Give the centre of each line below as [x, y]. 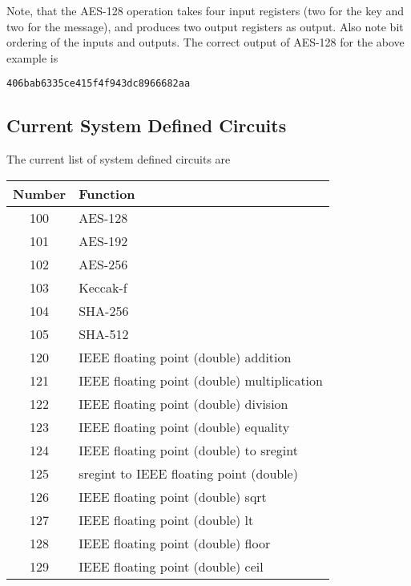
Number [40, 193]
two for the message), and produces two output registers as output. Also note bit [205, 26]
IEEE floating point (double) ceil [171, 566]
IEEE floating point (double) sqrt [173, 496]
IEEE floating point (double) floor [175, 543]
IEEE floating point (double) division [183, 403]
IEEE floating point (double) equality [184, 426]
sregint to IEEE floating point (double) [188, 473]
